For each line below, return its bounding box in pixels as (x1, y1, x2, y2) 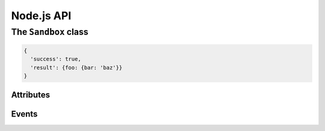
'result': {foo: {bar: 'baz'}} (30, 64, 123, 71)
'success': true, (30, 56, 81, 62)
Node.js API (11, 9, 72, 22)
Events (11, 109, 38, 120)
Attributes (11, 90, 51, 100)
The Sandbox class (11, 26, 88, 37)
